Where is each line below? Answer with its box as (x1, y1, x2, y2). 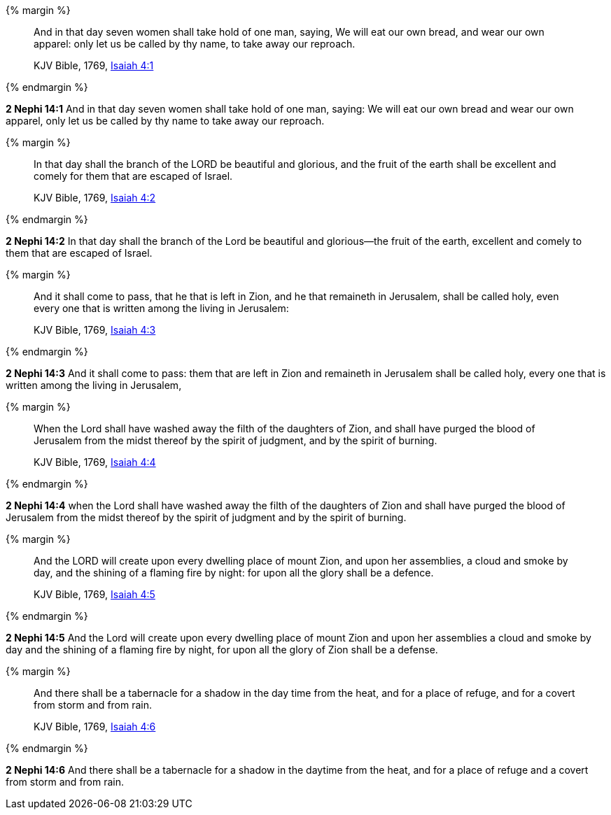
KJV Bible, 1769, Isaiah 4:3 (34, 324, 156, 336)
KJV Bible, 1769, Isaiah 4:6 (34, 721, 156, 732)
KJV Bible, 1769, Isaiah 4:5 (34, 588, 155, 600)
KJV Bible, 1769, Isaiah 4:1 (34, 59, 154, 71)
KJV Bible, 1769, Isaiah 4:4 (34, 456, 156, 468)
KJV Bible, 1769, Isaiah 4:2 (34, 192, 156, 204)
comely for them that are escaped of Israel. (34, 170, 233, 182)
